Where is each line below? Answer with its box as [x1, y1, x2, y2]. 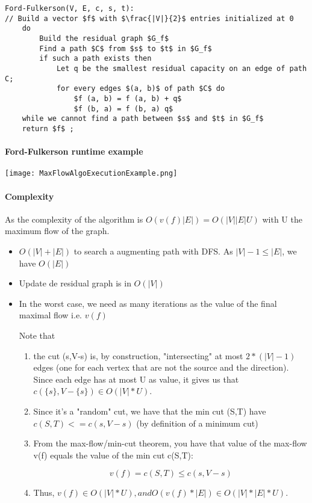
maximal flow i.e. [19, 309, 83, 321]
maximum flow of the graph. [5, 224, 110, 237]
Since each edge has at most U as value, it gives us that [33, 372, 239, 385]
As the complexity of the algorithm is [5, 212, 143, 225]
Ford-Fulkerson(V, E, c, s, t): [5, 4, 134, 13]
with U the [262, 212, 302, 225]
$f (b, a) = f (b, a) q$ [73, 104, 173, 113]
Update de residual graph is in [19, 277, 131, 289]
